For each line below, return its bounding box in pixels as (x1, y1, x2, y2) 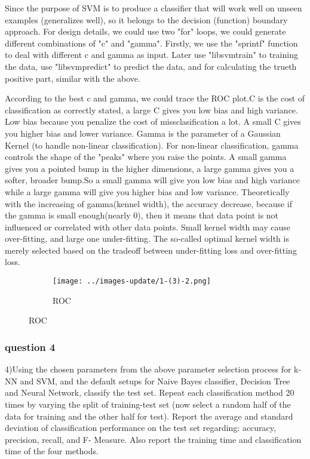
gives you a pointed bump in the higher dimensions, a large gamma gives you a (5, 162, 294, 174)
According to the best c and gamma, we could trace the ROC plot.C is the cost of (5, 92, 305, 104)
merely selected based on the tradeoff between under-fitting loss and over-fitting (5, 244, 297, 256)
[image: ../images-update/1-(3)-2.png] (53, 277, 211, 286)
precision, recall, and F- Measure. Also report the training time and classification (5, 433, 302, 445)
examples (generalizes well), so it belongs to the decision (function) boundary (5, 13, 288, 26)
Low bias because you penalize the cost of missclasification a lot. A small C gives (5, 115, 301, 128)
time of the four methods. (5, 445, 99, 457)
